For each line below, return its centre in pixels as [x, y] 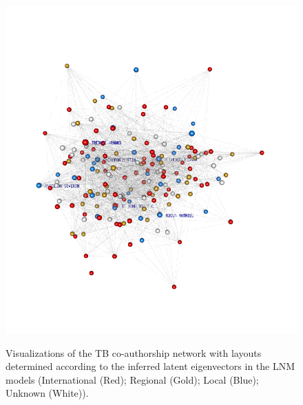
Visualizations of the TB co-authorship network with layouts [134, 352]
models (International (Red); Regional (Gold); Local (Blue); [132, 379]
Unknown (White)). [47, 393]
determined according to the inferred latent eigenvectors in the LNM [150, 366]
